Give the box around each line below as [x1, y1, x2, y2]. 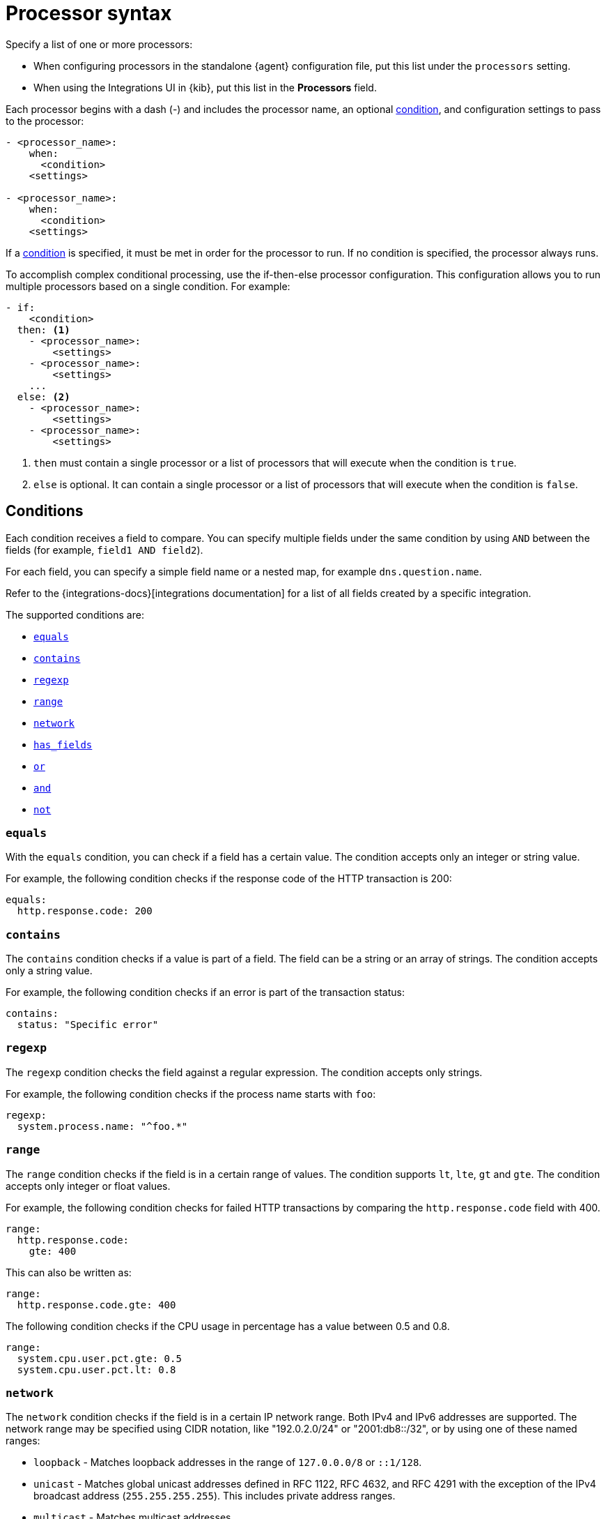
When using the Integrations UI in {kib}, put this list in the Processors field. [33, 81, 377, 93]
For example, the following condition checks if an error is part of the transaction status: [6, 986, 405, 999]
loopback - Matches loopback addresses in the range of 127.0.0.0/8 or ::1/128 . [33, 1456, 422, 1469]
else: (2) [17, 391, 70, 402]
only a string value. [6, 965, 93, 977]
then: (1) [17, 324, 70, 335]
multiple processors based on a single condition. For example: [6, 280, 290, 292]
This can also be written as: [6, 1266, 132, 1278]
